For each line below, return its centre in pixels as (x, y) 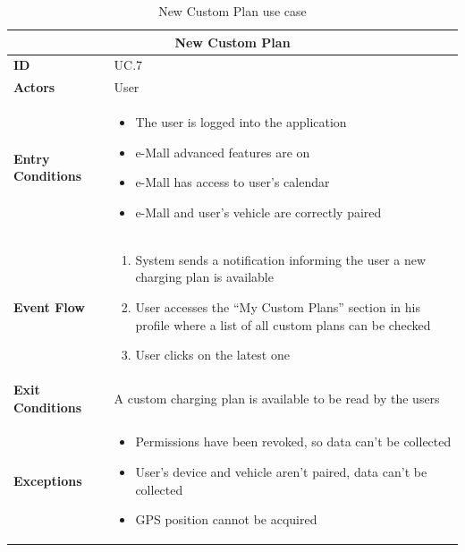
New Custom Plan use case (232, 11)
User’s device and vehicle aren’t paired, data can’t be (281, 471)
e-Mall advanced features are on (223, 152)
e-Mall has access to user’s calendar (232, 182)
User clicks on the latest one (212, 355)
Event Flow (49, 306)
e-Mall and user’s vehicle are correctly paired (258, 212)
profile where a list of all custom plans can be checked (283, 324)
